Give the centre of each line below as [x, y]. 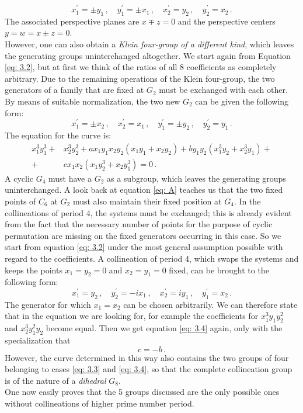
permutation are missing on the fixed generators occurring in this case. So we [143, 235]
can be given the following [242, 101]
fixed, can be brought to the [219, 270]
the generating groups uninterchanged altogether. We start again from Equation [148, 55]
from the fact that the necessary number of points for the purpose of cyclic [139, 224]
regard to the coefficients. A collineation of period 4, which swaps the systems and [152, 258]
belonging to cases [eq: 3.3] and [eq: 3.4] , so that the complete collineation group [149, 369]
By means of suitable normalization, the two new [93, 101]
